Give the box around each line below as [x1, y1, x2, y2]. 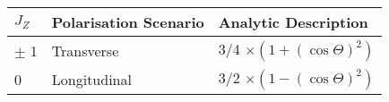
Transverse [51, 39, 119, 61]
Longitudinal [51, 68, 132, 89]
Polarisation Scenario [51, 12, 204, 32]
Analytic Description [218, 12, 368, 32]
